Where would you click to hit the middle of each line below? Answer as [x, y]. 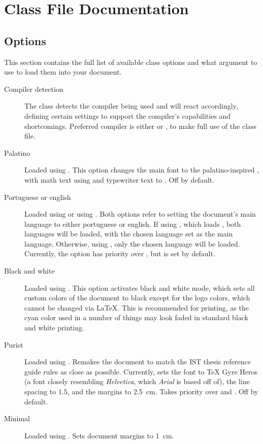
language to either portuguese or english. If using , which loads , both [133, 224]
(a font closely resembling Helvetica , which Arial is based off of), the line [137, 381]
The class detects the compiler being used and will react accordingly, [131, 106]
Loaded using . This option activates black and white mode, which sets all [140, 287]
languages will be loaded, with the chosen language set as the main [129, 234]
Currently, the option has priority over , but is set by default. [120, 253]
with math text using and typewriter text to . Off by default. [119, 179]
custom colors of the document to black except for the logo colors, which [137, 298]
